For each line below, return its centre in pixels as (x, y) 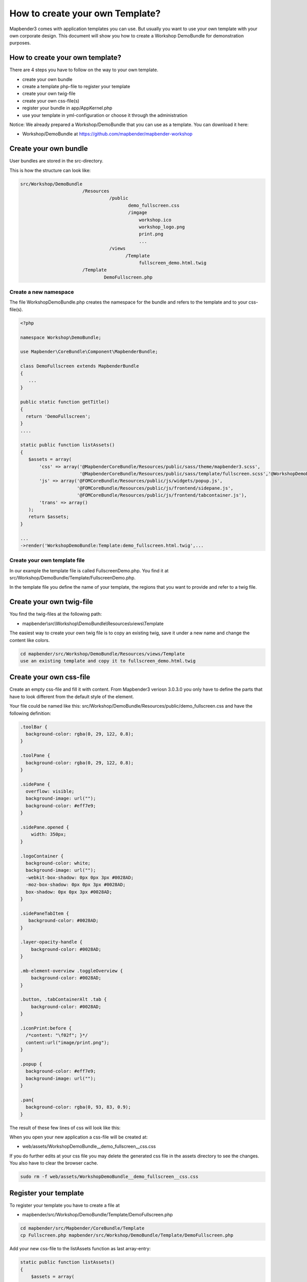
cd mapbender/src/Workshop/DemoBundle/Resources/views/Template (103, 654)
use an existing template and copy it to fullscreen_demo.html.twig (108, 661)
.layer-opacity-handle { (51, 942)
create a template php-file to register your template (76, 87)
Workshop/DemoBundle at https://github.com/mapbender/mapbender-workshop (107, 134)
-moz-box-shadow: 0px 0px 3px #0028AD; (76, 885)
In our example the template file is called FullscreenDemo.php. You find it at (89, 570)
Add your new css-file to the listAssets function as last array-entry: (80, 1249)
